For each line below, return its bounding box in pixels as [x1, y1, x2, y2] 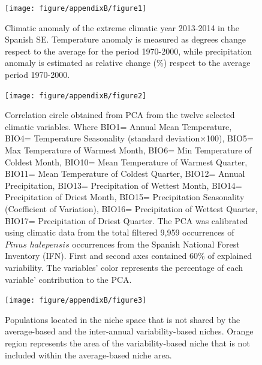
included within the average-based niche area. [5, 348, 172, 361]
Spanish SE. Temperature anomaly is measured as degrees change [5, 33, 246, 46]
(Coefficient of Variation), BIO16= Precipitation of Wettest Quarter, [5, 203, 258, 215]
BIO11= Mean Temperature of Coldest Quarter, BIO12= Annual [5, 167, 245, 180]
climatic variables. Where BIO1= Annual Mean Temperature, [5, 120, 232, 132]
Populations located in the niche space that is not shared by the [5, 313, 240, 325]
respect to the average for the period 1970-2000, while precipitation [5, 44, 252, 57]
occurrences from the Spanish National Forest [72, 237, 240, 250]
